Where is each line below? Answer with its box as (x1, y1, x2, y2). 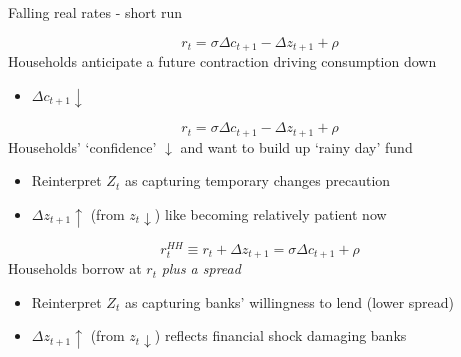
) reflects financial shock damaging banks (154, 325, 407, 346)
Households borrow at (8, 258, 142, 279)
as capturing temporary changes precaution (124, 170, 391, 191)
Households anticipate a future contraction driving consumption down (8, 51, 437, 72)
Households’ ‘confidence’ (8, 136, 157, 157)
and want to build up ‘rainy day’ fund (180, 136, 413, 157)
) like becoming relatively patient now (154, 204, 387, 224)
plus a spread (161, 258, 241, 279)
